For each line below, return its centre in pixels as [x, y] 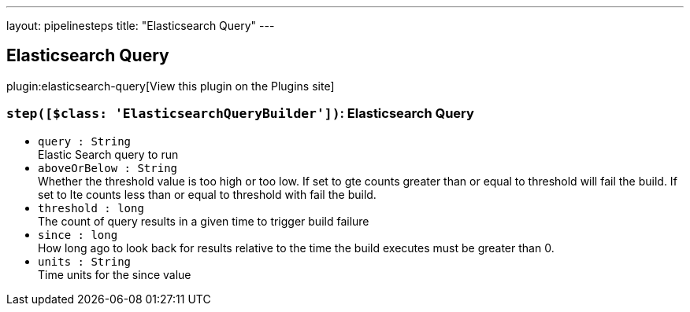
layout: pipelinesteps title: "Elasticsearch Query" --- [141, 26]
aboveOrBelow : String [108, 168]
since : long [78, 235]
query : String [85, 141]
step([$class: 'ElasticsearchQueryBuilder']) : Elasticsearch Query [240, 114]
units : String [85, 261]
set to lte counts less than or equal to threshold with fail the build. [207, 194]
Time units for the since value [115, 274]
